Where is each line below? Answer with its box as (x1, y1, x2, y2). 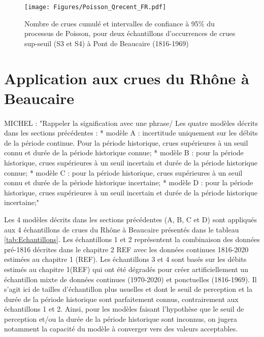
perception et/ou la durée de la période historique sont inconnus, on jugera (4, 313, 237, 324)
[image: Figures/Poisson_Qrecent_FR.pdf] (24, 4, 167, 11)
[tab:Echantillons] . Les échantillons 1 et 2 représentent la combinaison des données (4, 234, 260, 245)
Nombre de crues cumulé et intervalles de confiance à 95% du (24, 18, 215, 28)
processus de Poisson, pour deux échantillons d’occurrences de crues (24, 28, 236, 39)
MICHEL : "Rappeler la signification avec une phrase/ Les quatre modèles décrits (4, 117, 258, 128)
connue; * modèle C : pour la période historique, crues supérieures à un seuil (4, 167, 243, 178)
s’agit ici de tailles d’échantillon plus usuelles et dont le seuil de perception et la (4, 284, 252, 294)
